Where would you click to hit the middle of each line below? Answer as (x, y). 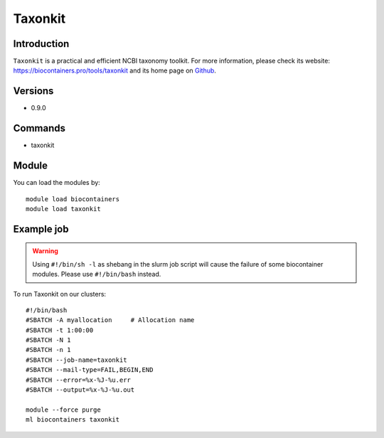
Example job (41, 229)
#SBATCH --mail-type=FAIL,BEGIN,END (90, 370)
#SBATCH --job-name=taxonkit (76, 360)
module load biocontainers (73, 199)
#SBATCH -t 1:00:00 (60, 330)
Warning (45, 251)
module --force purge (63, 410)
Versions (33, 91)
